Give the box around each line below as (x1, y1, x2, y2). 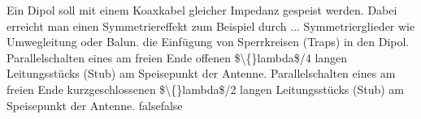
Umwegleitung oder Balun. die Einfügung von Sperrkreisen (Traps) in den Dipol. (7, 33, 410, 50)
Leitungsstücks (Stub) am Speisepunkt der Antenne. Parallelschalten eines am (7, 65, 396, 82)
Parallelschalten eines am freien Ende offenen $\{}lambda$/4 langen (7, 49, 348, 66)
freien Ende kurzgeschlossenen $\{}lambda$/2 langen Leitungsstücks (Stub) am (7, 80, 404, 97)
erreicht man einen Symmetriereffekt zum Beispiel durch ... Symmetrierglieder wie (7, 17, 415, 34)
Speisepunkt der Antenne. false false (7, 96, 183, 113)
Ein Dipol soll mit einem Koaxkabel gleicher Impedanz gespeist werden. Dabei (7, 2, 397, 18)
